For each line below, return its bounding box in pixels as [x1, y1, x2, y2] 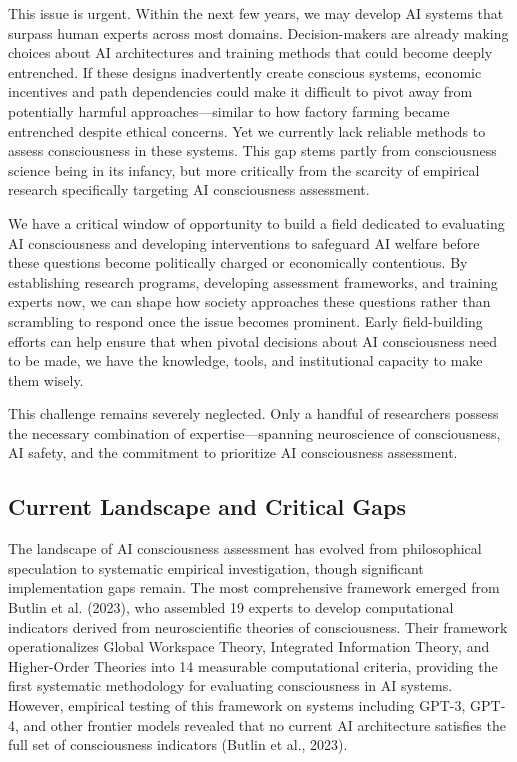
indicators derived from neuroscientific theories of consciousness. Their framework [8, 616, 508, 637]
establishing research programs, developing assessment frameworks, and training [8, 271, 498, 292]
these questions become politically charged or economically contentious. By [8, 252, 468, 273]
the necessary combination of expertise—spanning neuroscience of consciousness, [8, 422, 501, 443]
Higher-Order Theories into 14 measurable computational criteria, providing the [8, 655, 498, 676]
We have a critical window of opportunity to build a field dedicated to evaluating [8, 212, 505, 233]
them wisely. [8, 369, 84, 390]
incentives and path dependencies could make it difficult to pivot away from [8, 81, 473, 102]
